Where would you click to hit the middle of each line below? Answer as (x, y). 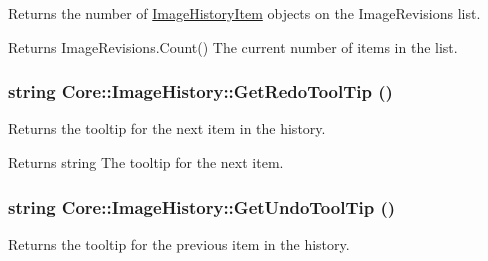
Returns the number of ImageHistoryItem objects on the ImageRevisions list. (244, 13)
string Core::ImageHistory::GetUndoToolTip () (202, 206)
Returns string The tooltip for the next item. (146, 162)
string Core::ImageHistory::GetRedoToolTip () (200, 91)
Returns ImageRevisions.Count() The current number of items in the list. (233, 46)
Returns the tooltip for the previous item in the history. (179, 243)
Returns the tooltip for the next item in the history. (167, 128)
